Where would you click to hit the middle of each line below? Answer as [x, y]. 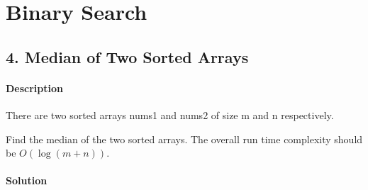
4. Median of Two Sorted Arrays [127, 56]
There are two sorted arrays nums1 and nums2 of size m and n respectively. [170, 114]
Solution [27, 180]
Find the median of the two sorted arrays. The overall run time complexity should [184, 139]
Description [35, 88]
